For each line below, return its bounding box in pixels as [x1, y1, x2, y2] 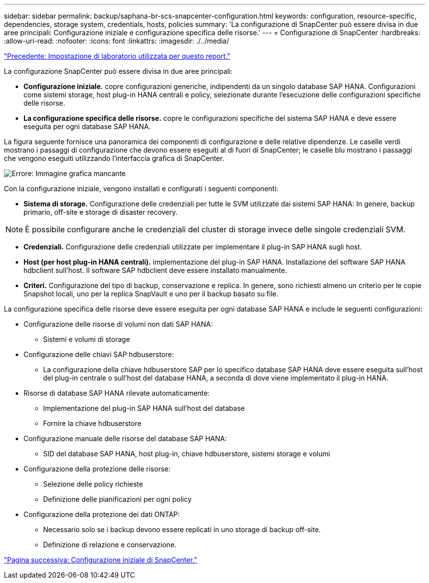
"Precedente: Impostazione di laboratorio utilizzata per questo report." [4, 52, 230, 60]
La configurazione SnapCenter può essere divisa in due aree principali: [4, 67, 233, 75]
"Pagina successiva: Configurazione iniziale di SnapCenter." [4, 556, 197, 564]
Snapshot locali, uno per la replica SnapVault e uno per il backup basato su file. [24, 290, 279, 298]
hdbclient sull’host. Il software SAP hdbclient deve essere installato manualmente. [24, 266, 287, 274]
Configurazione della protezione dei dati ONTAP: [24, 510, 180, 518]
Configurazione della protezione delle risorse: [24, 465, 171, 473]
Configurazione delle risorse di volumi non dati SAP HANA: [24, 320, 213, 328]
